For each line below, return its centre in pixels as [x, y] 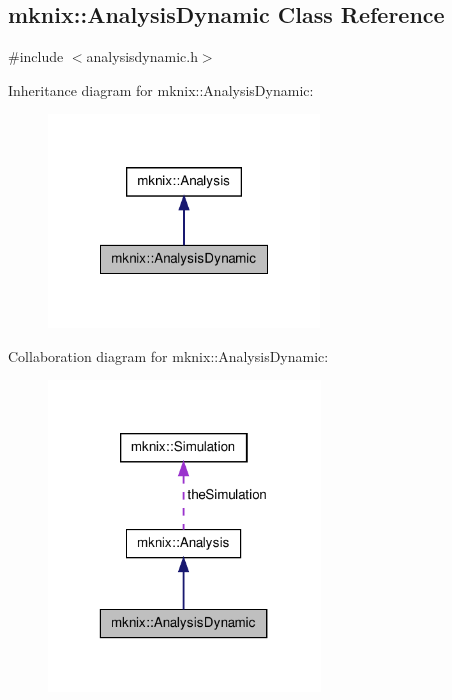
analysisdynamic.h [142, 56]
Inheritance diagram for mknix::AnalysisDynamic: [161, 89]
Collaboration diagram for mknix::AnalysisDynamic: [168, 355]
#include [36, 56]
